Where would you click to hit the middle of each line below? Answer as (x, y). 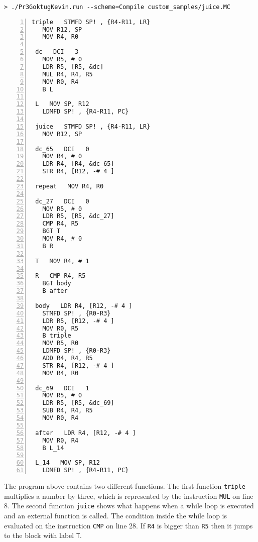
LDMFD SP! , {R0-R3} (77, 351)
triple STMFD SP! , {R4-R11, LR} (91, 22)
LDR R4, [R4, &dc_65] (78, 164)
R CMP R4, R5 (60, 276)
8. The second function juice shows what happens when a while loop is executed (129, 506)
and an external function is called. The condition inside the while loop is (116, 515)
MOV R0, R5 (60, 328)
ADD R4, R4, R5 (68, 358)
